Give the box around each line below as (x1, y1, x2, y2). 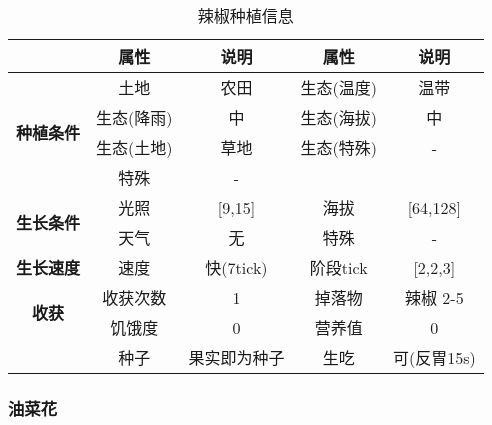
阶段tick (309, 256, 368, 279)
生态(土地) (96, 136, 173, 159)
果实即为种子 (188, 346, 285, 369)
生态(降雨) (96, 106, 173, 129)
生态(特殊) (300, 136, 377, 159)
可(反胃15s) (392, 346, 476, 369)
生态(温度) (300, 76, 377, 99)
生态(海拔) (300, 106, 377, 129)
